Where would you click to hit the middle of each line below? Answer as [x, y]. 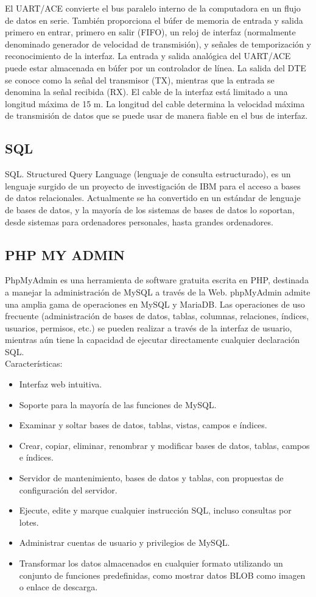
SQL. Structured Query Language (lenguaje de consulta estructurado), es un [148, 174]
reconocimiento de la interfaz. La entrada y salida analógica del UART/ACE [148, 56]
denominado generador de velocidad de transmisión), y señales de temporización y [158, 44]
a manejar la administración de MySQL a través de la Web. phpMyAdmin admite [158, 291]
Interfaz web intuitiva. [61, 384]
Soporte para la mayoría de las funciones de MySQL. [118, 404]
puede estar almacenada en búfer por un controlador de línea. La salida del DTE [156, 67]
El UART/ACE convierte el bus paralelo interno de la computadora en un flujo [153, 8]
